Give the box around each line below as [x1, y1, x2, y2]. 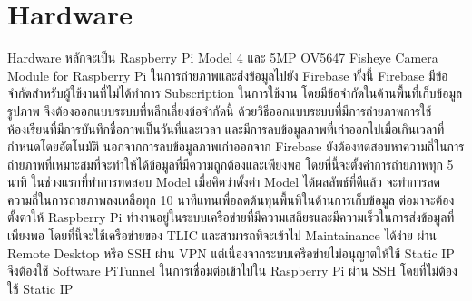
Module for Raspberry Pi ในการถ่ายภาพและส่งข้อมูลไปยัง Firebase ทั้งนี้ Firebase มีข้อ [7, 65, 448, 84]
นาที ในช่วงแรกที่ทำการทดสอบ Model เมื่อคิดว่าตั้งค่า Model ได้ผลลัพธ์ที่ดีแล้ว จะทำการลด [7, 172, 441, 191]
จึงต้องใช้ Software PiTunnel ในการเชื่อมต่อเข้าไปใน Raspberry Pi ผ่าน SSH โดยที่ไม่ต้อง [7, 261, 457, 280]
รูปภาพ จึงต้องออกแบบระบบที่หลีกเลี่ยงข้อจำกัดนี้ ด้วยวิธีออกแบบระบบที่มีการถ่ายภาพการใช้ [7, 101, 432, 120]
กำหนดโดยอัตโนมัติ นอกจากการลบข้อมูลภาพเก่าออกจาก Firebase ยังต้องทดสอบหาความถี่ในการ [7, 137, 465, 156]
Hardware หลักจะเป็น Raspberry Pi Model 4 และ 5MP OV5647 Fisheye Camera [7, 48, 438, 67]
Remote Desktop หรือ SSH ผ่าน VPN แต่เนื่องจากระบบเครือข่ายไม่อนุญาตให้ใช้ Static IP [7, 243, 455, 262]
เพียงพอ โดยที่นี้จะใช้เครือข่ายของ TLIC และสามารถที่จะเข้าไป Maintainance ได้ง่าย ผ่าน [7, 226, 438, 245]
